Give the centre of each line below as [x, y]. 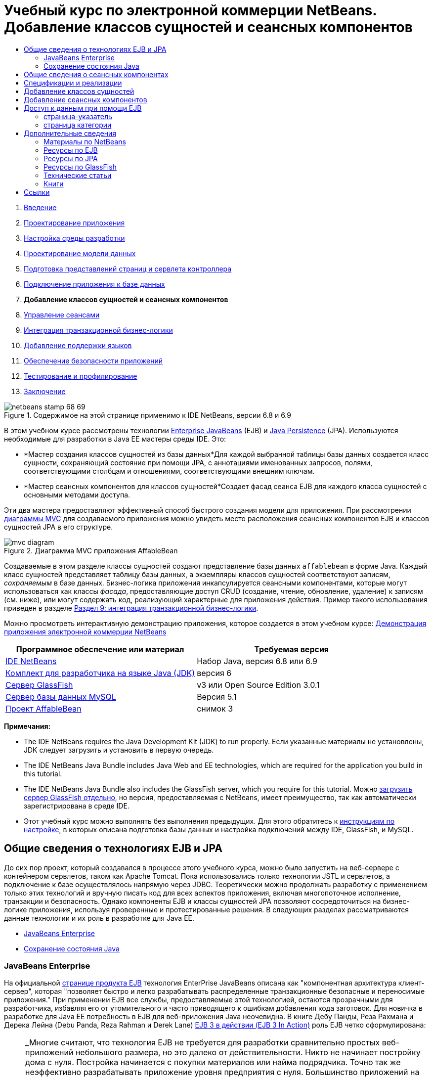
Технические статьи [78, 175]
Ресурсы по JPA [71, 158]
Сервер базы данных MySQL [61, 696]
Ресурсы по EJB [71, 150]
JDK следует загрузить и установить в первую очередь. [119, 750]
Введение [40, 207]
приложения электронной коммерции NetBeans [85, 631]
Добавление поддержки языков [78, 345]
